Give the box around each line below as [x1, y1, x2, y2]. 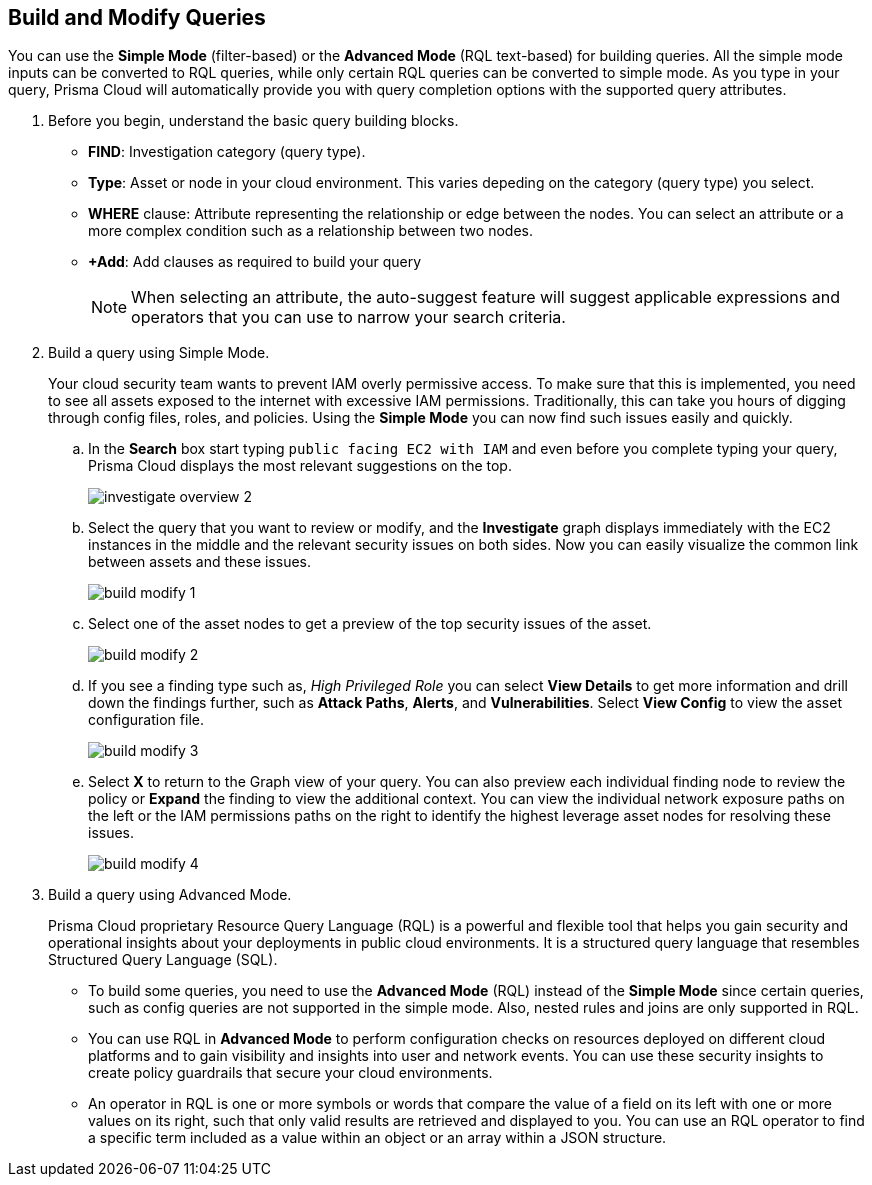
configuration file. [88, 711, 204, 729]
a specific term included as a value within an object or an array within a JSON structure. [88, 1129, 667, 1147]
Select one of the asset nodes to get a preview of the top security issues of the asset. [88, 615, 652, 633]
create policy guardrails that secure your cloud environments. [88, 1064, 493, 1082]
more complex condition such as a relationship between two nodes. [88, 222, 533, 240]
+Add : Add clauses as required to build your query [88, 253, 422, 271]
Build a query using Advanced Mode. [48, 886, 292, 904]
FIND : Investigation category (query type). [88, 143, 366, 161]
